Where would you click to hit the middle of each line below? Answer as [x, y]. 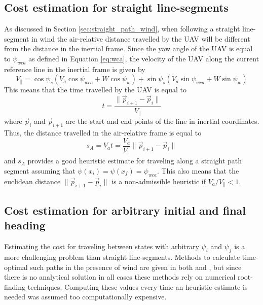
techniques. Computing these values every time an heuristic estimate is [138, 286]
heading [25, 225]
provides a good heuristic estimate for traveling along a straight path [135, 161]
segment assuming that [40, 170]
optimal [16, 267]
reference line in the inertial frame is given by [75, 69]
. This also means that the [198, 170]
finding [15, 286]
